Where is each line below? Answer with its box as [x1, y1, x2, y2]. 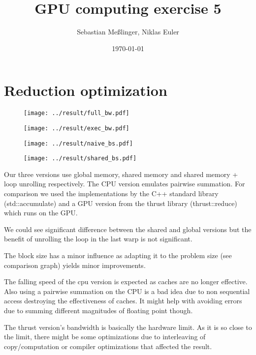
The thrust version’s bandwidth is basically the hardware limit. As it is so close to [4, 322, 252, 332]
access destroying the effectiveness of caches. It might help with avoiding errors [4, 296, 242, 306]
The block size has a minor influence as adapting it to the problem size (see [4, 250, 232, 261]
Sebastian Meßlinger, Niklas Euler [77, 27, 179, 37]
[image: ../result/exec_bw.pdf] [24, 124, 129, 132]
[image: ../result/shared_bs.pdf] [24, 155, 137, 162]
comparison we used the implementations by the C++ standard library [4, 188, 219, 199]
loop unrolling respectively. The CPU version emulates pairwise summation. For [4, 178, 245, 189]
